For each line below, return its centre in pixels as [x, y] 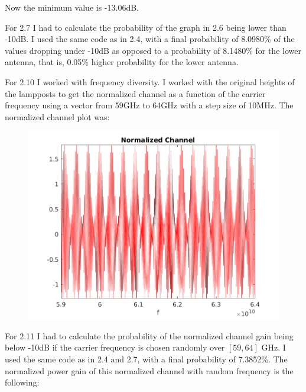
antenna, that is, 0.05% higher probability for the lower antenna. [122, 62]
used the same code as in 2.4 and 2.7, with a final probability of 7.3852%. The [146, 359]
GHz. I [274, 347]
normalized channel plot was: [57, 116]
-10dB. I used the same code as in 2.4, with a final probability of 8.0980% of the [150, 39]
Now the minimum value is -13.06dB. [72, 7]
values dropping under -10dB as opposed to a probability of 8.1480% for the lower [153, 50]
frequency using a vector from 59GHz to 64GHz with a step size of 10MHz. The [149, 105]
